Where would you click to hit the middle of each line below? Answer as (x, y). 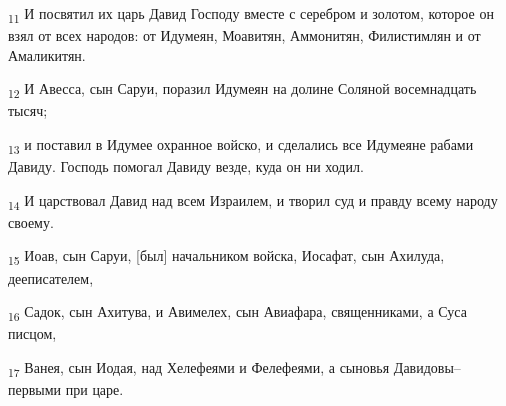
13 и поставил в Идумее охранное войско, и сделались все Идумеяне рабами (241, 145)
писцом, (32, 333)
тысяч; (28, 110)
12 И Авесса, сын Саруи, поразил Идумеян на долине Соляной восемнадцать (242, 90)
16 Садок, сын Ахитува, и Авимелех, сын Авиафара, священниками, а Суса (237, 312)
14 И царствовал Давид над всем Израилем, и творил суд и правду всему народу (253, 201)
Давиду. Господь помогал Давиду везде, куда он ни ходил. (186, 166)
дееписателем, (51, 277)
